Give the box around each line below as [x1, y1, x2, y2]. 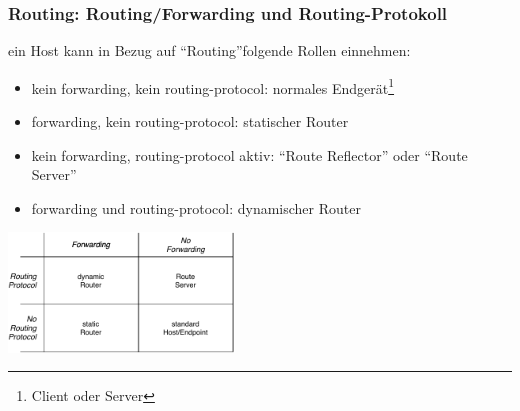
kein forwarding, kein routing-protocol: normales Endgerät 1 [31, 74, 395, 98]
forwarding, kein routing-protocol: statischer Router [31, 111, 349, 132]
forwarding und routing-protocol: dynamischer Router [31, 197, 361, 218]
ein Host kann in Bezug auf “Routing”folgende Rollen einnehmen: [8, 40, 411, 61]
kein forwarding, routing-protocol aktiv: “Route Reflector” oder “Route [31, 144, 468, 165]
